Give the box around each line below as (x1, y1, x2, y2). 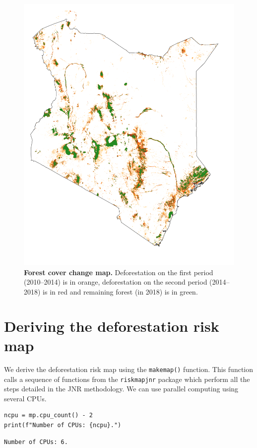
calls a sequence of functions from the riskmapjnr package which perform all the (4, 373, 250, 384)
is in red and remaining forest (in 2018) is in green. (43, 287, 198, 297)
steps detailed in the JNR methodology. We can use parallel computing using (4, 383, 239, 394)
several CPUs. (4, 393, 47, 403)
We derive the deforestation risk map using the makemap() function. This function (4, 364, 254, 374)
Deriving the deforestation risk (4, 315, 219, 336)
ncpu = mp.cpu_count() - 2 (4, 412, 93, 419)
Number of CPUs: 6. (4, 438, 68, 446)
